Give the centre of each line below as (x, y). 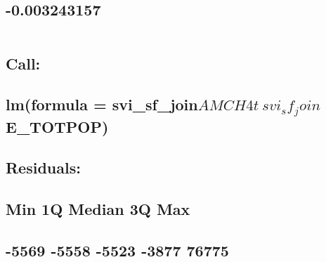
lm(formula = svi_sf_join (102, 104)
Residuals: (43, 168)
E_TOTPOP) (57, 126)
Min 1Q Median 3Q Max (98, 209)
